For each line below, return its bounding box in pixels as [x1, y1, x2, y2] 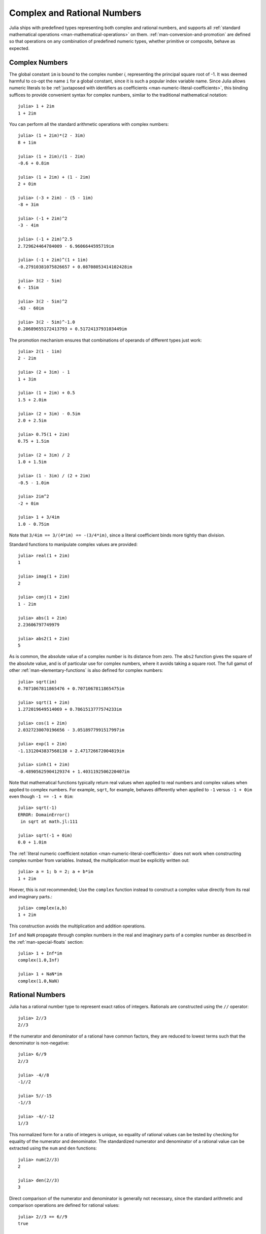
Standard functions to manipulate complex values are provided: [9, 541, 138, 547]
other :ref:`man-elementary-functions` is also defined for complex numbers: [9, 667, 164, 673]
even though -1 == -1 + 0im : [9, 793, 74, 799]
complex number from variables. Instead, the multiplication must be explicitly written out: [9, 857, 190, 863]
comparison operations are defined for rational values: [9, 1202, 120, 1208]
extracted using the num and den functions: [9, 1145, 97, 1151]
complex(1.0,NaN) [18, 978, 60, 984]
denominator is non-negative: [9, 1040, 69, 1046]
